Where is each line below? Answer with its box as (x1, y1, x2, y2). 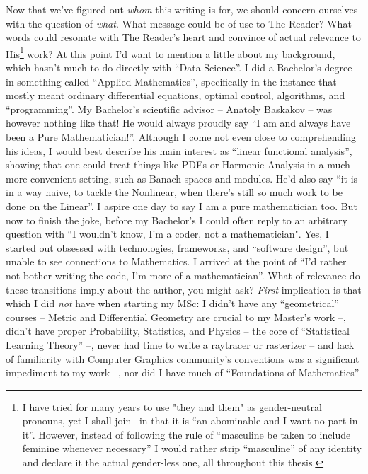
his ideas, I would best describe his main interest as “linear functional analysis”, (6, 143, 352, 158)
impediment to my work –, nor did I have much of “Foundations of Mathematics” (6, 365, 360, 380)
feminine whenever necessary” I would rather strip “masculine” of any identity (22, 441, 362, 456)
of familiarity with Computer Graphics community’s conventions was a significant (6, 351, 360, 366)
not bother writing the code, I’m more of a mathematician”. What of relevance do (6, 267, 360, 282)
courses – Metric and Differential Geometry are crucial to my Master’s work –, (6, 309, 346, 324)
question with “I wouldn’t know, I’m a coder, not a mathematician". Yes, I (6, 226, 329, 241)
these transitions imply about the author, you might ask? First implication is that (6, 282, 362, 296)
